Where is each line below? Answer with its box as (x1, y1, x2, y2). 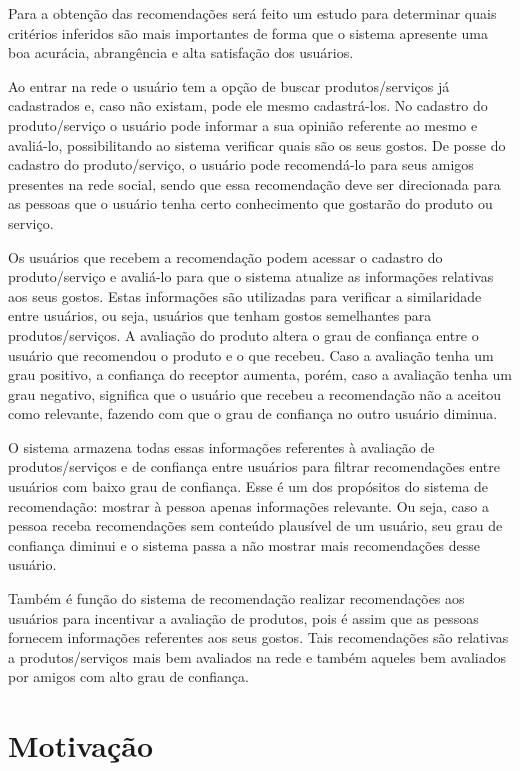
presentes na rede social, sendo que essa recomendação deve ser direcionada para (8, 173, 501, 194)
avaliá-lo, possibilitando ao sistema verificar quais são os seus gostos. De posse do (8, 134, 506, 155)
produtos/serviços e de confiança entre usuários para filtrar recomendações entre (8, 456, 500, 477)
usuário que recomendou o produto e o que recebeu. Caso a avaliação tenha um (8, 344, 494, 365)
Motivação (8, 725, 154, 766)
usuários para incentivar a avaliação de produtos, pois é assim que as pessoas (8, 607, 479, 628)
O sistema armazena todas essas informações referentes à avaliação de (8, 436, 435, 457)
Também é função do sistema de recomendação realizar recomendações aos (8, 588, 465, 609)
